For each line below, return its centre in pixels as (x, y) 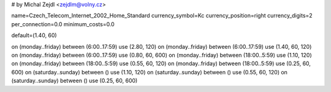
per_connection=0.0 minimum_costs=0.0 (63, 24)
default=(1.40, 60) (34, 35)
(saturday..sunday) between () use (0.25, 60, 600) (74, 81)
